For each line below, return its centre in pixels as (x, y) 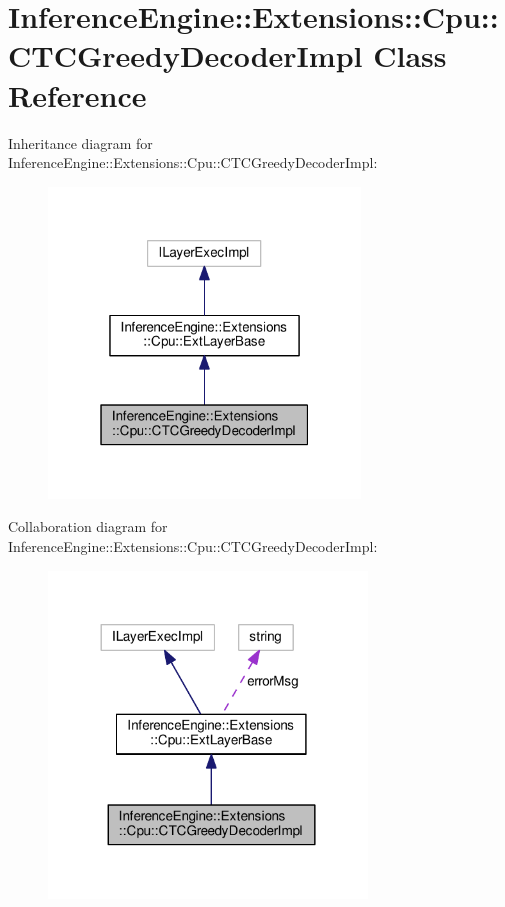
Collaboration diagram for (88, 526)
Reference (77, 94)
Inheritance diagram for (80, 142)
